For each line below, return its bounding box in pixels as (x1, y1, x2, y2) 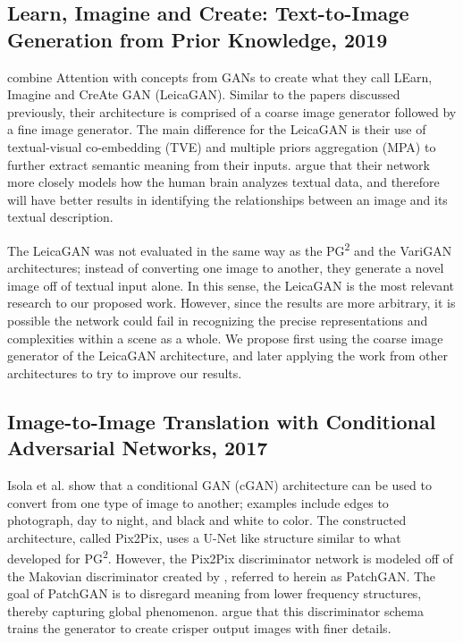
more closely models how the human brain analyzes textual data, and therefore (7, 173, 440, 191)
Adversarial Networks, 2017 (7, 434, 268, 461)
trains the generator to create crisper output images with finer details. (7, 619, 391, 638)
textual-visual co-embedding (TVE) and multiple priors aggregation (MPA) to (7, 137, 436, 156)
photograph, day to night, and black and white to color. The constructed (7, 511, 407, 529)
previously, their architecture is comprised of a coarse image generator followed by (7, 102, 457, 121)
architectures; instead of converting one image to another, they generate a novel (7, 258, 444, 277)
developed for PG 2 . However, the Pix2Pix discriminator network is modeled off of (7, 546, 453, 567)
